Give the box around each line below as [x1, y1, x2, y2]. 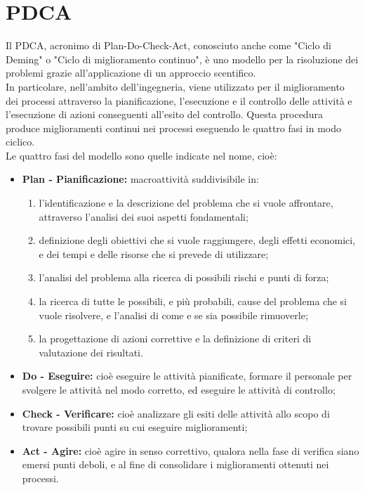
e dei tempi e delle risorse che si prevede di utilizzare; [39, 246, 269, 261]
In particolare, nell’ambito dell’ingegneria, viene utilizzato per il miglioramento [6, 79, 345, 94]
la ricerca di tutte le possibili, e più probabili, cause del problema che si [39, 294, 347, 309]
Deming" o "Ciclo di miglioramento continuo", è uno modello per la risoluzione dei [6, 51, 359, 66]
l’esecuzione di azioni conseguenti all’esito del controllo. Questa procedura [6, 107, 323, 122]
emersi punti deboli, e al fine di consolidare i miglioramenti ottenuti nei [22, 457, 329, 472]
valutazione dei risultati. [39, 344, 143, 359]
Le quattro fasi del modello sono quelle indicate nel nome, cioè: [6, 148, 277, 162]
